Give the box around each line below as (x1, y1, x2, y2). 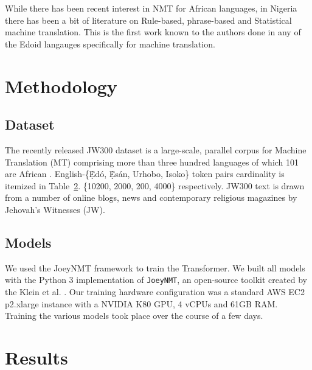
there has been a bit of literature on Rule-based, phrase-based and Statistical (5, 13, 292, 26)
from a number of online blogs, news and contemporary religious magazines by (5, 191, 297, 204)
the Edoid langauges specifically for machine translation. (5, 37, 215, 50)
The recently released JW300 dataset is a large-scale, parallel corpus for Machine (5, 143, 307, 156)
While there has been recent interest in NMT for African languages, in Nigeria (5, 2, 297, 14)
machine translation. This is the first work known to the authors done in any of (5, 26, 301, 38)
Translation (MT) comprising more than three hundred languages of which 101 (5, 155, 299, 168)
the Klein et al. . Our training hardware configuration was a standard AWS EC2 (5, 285, 305, 298)
